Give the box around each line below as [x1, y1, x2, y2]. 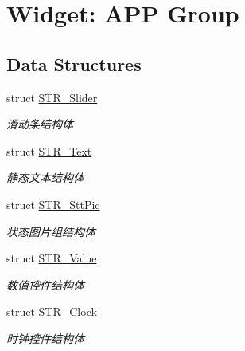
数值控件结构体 [6, 276, 84, 293]
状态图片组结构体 [6, 223, 95, 239]
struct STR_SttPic [6, 195, 100, 212]
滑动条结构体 [6, 116, 73, 132]
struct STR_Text [6, 142, 92, 159]
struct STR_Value [6, 250, 97, 266]
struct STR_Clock [6, 303, 97, 320]
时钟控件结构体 [6, 329, 84, 346]
